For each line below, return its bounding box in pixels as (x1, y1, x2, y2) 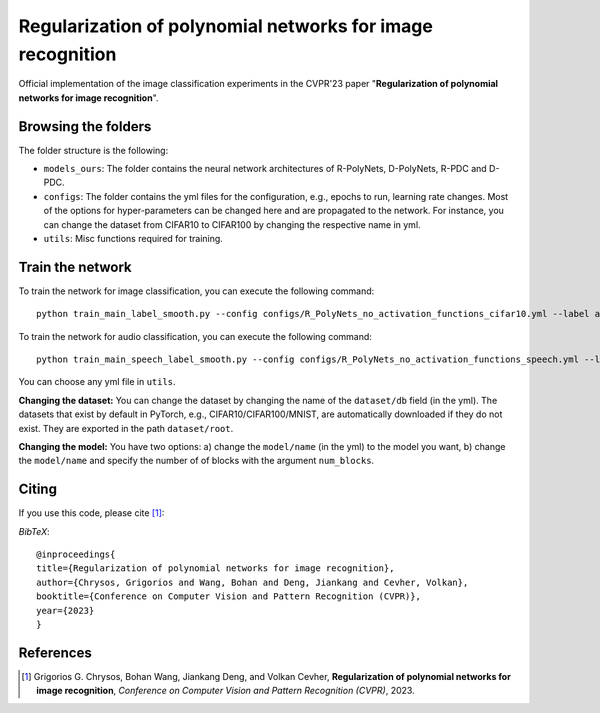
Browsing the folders (18, 118, 152, 135)
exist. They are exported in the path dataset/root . (18, 422, 234, 434)
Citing (18, 481, 57, 498)
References (18, 644, 92, 661)
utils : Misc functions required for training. (43, 232, 224, 244)
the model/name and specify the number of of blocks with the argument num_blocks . (18, 455, 375, 467)
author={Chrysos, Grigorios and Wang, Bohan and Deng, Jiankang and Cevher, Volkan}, (36, 576, 469, 588)
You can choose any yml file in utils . (18, 376, 176, 388)
